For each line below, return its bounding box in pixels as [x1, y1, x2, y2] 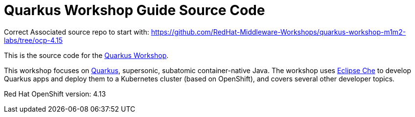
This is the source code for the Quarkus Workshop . [4, 51, 169, 59]
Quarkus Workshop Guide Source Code [4, 2, 265, 19]
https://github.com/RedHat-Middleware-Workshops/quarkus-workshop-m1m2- [151, 27, 406, 36]
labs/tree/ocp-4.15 [4, 36, 63, 44]
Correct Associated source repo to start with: [4, 27, 149, 36]
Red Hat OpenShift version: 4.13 [4, 89, 106, 98]
